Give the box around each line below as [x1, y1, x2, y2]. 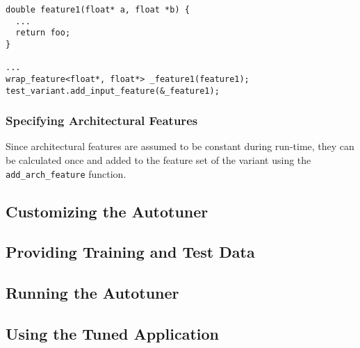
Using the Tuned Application [6, 323, 219, 345]
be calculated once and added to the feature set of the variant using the [6, 153, 311, 167]
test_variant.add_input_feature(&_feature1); [6, 85, 220, 96]
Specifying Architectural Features [6, 112, 198, 129]
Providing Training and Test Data [6, 241, 255, 263]
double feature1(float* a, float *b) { [6, 5, 190, 15]
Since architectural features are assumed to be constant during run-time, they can [6, 139, 354, 154]
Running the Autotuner [6, 282, 179, 304]
